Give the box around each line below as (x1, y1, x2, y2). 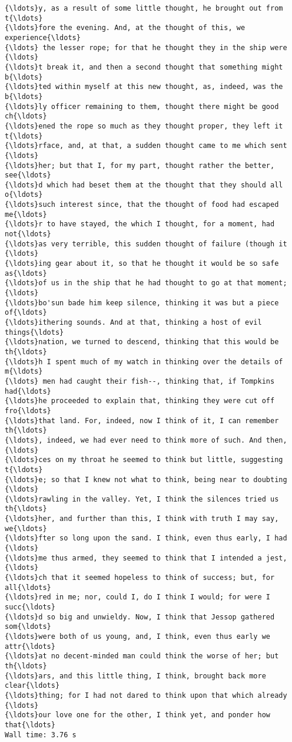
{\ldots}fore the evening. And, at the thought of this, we (5, 24, 245, 32)
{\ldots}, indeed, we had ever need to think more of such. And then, (5, 436, 287, 444)
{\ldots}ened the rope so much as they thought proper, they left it (5, 121, 283, 130)
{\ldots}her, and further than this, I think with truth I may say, (5, 515, 279, 523)
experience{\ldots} (5, 33, 81, 42)
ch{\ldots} (5, 112, 47, 121)
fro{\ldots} (5, 406, 51, 415)
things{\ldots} (5, 328, 64, 337)
